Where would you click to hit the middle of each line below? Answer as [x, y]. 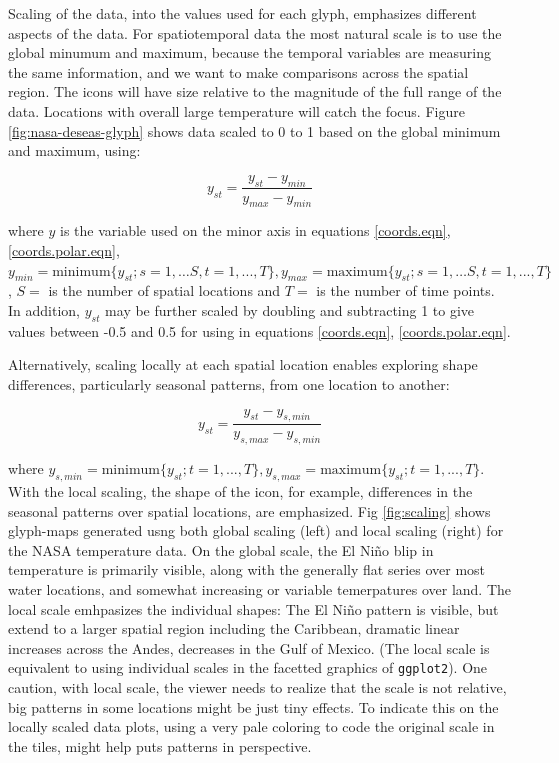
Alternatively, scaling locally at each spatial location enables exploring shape [243, 364]
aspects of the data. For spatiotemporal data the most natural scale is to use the [255, 32]
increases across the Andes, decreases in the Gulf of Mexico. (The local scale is [249, 647]
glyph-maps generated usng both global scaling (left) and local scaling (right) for [256, 530]
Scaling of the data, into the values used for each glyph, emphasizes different [242, 13]
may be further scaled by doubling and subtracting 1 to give [290, 309]
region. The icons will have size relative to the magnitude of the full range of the [255, 91]
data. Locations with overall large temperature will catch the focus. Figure [236, 110]
